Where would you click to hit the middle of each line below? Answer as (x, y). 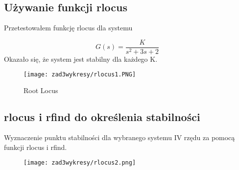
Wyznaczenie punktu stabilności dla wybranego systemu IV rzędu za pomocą (119, 137)
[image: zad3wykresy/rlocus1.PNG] (80, 75)
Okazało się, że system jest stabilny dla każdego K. (81, 59)
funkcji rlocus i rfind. (36, 147)
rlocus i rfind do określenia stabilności (102, 117)
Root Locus (41, 90)
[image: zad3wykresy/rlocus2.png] (80, 163)
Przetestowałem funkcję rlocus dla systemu (68, 28)
